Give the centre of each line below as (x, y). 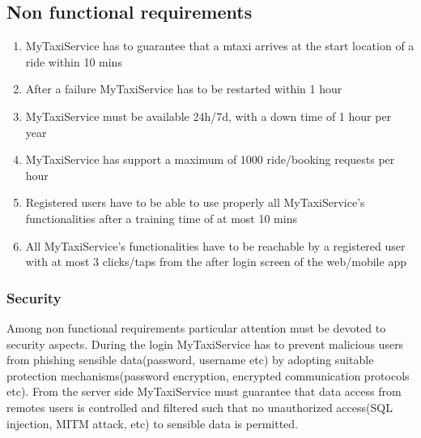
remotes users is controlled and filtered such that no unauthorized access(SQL (200, 407)
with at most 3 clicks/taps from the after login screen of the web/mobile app (216, 262)
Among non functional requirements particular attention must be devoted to (196, 327)
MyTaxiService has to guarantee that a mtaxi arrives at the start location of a (220, 46)
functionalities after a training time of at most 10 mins (161, 218)
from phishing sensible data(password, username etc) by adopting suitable (190, 360)
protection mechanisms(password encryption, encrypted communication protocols (208, 375)
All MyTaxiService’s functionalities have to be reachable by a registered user (215, 245)
